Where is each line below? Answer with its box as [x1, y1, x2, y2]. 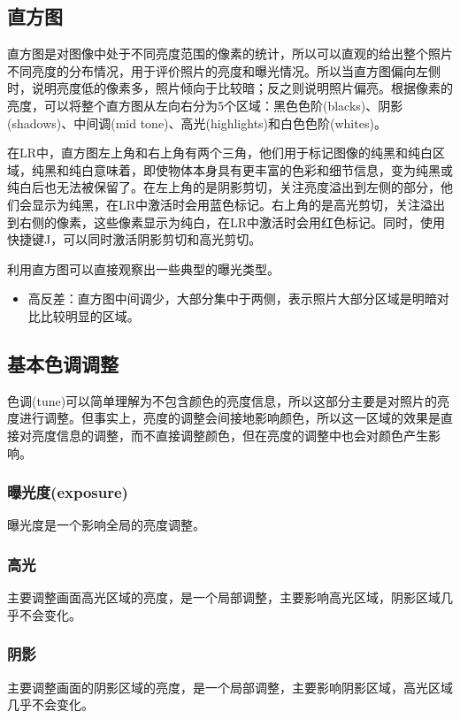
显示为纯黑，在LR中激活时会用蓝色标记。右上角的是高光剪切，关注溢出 [31, 195, 446, 213]
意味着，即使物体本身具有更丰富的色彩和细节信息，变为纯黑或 [93, 160, 453, 179]
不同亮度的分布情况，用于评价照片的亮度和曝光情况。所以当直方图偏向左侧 [7, 61, 441, 80]
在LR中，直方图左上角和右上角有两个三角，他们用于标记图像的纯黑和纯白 [7, 143, 433, 162]
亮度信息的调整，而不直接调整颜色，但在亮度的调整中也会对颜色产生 [31, 425, 428, 444]
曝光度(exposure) [7, 481, 128, 503]
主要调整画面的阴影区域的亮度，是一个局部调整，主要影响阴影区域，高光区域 [7, 677, 453, 696]
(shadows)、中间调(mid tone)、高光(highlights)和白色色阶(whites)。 [7, 113, 387, 132]
